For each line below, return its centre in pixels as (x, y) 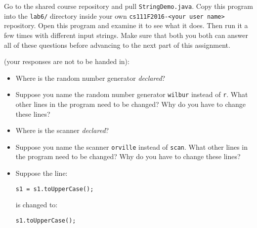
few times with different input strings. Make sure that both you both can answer (126, 35)
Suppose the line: (42, 173)
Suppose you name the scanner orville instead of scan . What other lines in (132, 147)
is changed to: (37, 205)
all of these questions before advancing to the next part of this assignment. (117, 45)
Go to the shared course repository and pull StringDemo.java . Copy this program (128, 6)
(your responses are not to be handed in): (67, 61)
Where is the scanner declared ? (62, 130)
